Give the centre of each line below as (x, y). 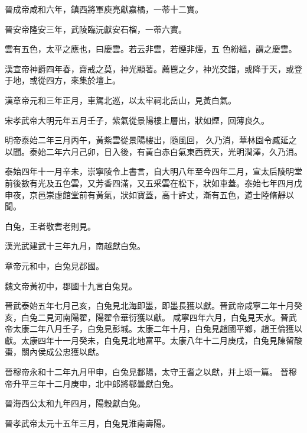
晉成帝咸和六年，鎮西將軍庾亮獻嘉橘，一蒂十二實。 (104, 9)
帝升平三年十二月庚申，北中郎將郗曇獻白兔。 (92, 383)
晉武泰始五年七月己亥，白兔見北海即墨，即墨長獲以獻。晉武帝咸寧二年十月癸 (153, 306)
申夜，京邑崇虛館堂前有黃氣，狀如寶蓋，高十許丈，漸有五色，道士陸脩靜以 (149, 194)
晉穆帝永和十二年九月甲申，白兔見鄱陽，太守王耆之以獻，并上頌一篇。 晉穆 (151, 372)
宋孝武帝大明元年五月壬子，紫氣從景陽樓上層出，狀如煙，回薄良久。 (137, 120)
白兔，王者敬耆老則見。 (50, 226)
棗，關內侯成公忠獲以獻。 (54, 352)
